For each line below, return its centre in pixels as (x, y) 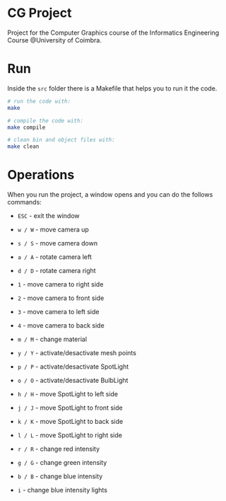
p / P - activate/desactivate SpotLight (73, 367)
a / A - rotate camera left (54, 257)
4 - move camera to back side (61, 326)
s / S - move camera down (57, 243)
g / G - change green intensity (62, 463)
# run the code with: (39, 101)
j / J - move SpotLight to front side (70, 408)
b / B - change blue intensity (60, 476)
